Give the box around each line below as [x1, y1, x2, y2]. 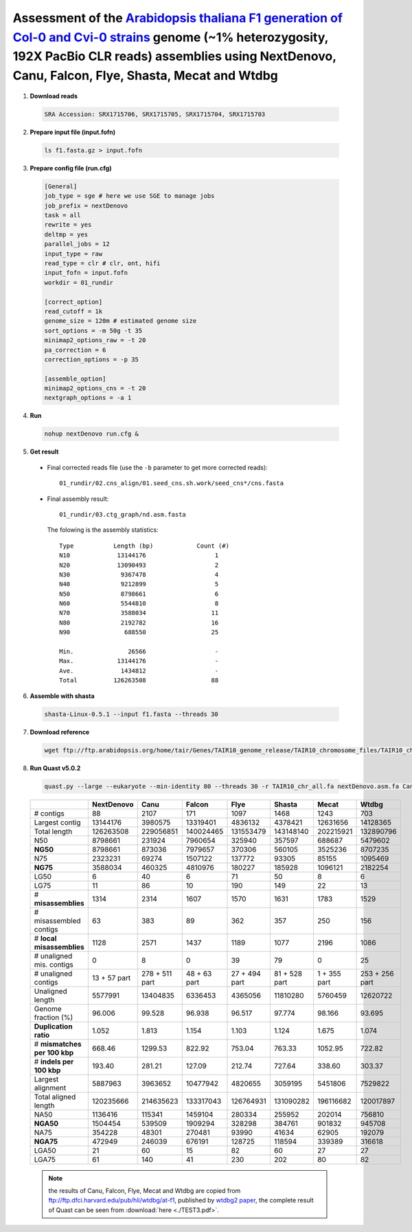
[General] [44, 182, 78, 190]
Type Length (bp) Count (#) [59, 541, 230, 550]
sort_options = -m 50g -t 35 [44, 326, 143, 335]
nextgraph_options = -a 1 [44, 394, 132, 402]
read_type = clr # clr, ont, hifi [44, 259, 161, 267]
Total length [34, 827, 73, 836]
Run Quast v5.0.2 [30, 763, 81, 772]
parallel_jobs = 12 [44, 240, 110, 248]
